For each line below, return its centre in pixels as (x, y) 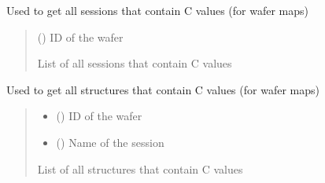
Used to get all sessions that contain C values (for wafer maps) (158, 10)
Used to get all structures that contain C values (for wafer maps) (163, 89)
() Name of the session (110, 142)
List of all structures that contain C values (140, 168)
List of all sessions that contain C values (135, 63)
